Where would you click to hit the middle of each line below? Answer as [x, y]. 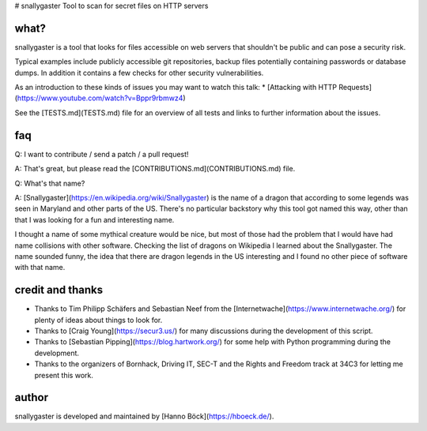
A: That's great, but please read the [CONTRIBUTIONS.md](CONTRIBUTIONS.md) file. [155, 169]
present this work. [64, 375]
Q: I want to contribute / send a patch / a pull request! [102, 154]
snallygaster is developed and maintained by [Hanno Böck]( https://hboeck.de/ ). [144, 416]
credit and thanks [59, 290]
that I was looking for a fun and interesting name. [94, 219]
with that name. [40, 268]
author [32, 397]
